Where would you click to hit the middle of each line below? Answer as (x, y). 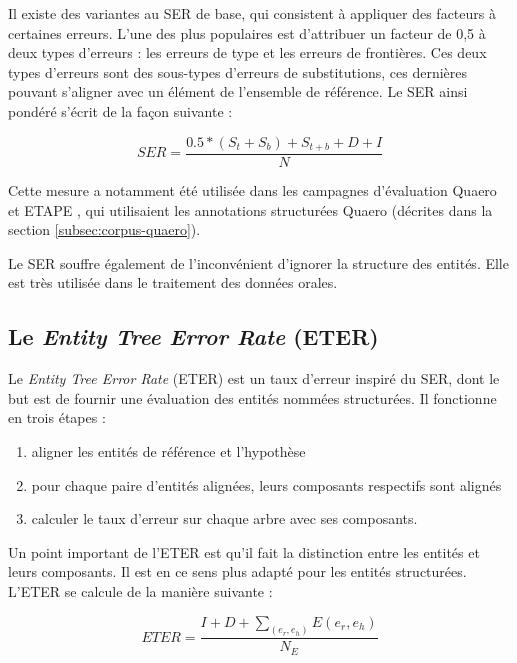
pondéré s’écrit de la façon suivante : (120, 110)
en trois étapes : (57, 417)
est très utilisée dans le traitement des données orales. (173, 282)
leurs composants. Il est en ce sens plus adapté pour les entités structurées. (237, 571)
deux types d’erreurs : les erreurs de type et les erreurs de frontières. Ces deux (247, 52)
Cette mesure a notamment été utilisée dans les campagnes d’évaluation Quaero (252, 190)
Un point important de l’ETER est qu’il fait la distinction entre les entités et (244, 551)
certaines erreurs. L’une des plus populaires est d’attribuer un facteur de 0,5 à (247, 32)
